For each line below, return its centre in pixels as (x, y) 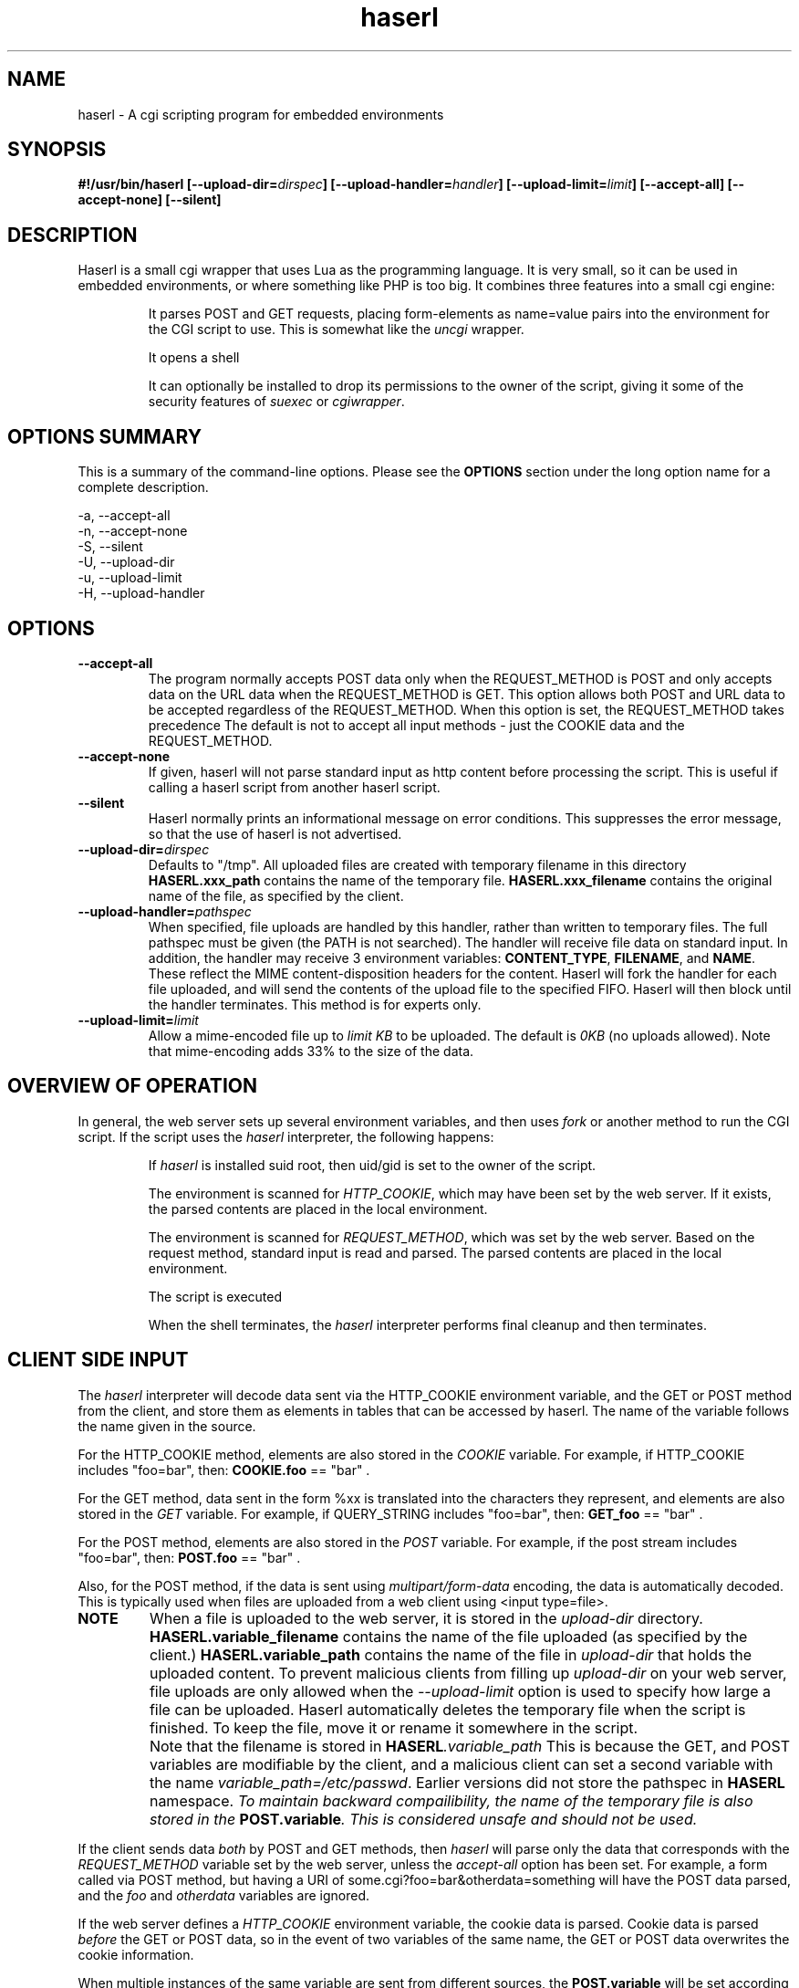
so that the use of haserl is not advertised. (275, 833)
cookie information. (136, 1954)
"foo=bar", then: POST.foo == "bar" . (189, 1557)
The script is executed (215, 1296)
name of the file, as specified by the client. (276, 895)
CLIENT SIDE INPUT (98, 1360)
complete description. (143, 487)
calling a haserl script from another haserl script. (294, 787)
